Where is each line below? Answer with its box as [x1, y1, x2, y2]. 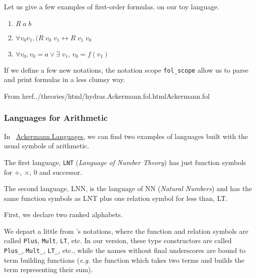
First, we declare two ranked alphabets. [4, 209, 123, 220]
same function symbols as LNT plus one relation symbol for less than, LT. [4, 193, 228, 203]
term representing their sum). [4, 264, 93, 275]
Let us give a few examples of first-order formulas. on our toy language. [4, 1, 220, 11]
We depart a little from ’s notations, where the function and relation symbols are [4, 225, 249, 236]
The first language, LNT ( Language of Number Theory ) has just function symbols [4, 157, 246, 167]
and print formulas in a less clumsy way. [4, 74, 126, 84]
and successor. [39, 167, 82, 177]
